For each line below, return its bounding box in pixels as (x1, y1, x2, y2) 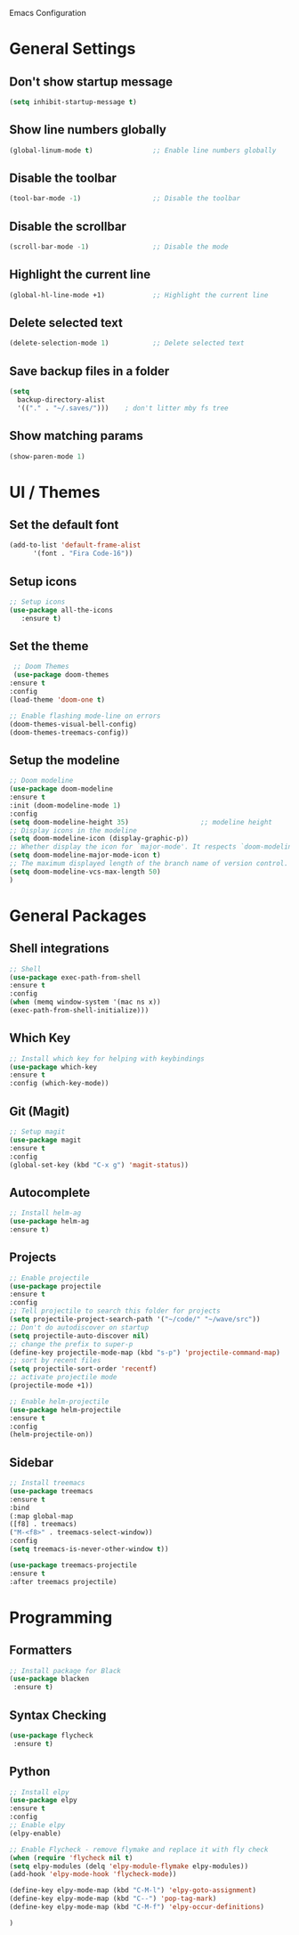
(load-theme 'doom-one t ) (9, 695, 105, 704)
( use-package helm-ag (9, 1217, 90, 1226)
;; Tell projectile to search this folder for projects (9, 1306, 221, 1316)
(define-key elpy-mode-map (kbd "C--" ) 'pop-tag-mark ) (9, 1894, 217, 1904)
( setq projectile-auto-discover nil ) (9, 1331, 149, 1340)
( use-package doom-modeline (9, 785, 114, 793)
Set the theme (9, 638, 89, 654)
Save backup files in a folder (9, 363, 170, 378)
